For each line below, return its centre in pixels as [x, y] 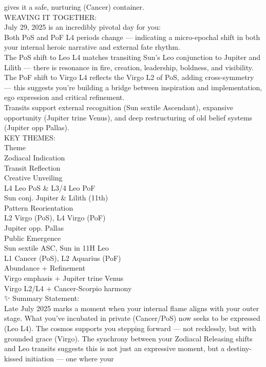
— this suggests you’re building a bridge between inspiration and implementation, [133, 87]
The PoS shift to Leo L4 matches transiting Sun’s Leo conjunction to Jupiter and [132, 57]
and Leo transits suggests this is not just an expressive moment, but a [115, 348]
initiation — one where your [69, 358]
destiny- [239, 348]
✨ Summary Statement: [42, 298]
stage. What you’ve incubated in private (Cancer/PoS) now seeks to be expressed [132, 318]
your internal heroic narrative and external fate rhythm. [92, 47]
